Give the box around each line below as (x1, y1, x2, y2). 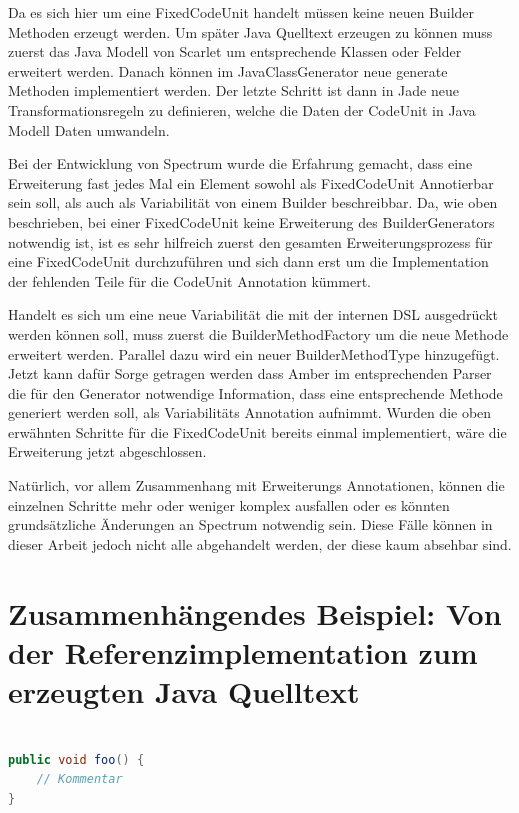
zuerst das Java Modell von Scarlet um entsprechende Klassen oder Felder (8, 41, 462, 62)
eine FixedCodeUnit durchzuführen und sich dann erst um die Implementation (8, 251, 489, 272)
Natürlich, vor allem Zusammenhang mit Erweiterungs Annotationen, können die (8, 475, 505, 496)
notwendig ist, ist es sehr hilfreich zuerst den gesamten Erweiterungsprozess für (8, 231, 493, 252)
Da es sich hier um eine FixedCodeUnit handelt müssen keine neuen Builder (8, 2, 475, 22)
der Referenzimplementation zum (8, 631, 478, 672)
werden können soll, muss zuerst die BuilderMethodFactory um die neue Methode (8, 323, 509, 344)
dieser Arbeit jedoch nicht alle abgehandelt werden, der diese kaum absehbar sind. (8, 533, 512, 554)
